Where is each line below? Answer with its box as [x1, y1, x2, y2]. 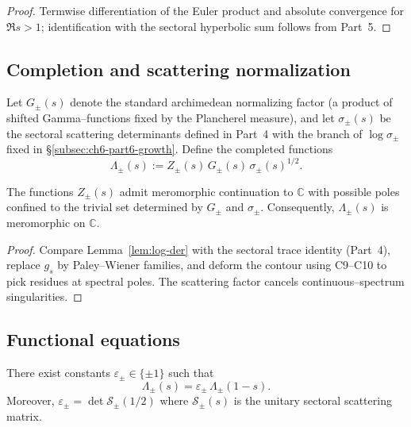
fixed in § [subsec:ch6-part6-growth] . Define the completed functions [6, 140, 333, 157]
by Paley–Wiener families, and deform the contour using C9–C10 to [57, 256, 387, 273]
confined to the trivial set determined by [6, 198, 203, 215]
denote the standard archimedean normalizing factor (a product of [70, 94, 393, 110]
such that [168, 364, 214, 381]
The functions [6, 183, 74, 199]
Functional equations [6, 327, 180, 352]
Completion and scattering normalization [6, 56, 351, 81]
